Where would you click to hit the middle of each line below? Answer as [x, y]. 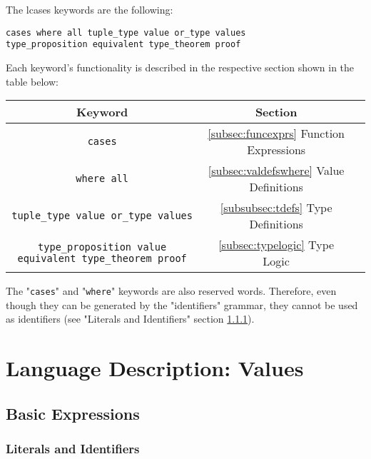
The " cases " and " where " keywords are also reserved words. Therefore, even [171, 291]
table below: [32, 81]
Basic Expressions [73, 413]
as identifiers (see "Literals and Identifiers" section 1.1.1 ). [130, 319]
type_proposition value [102, 247]
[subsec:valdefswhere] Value [276, 171]
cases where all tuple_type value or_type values [126, 32]
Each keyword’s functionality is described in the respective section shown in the [180, 67]
